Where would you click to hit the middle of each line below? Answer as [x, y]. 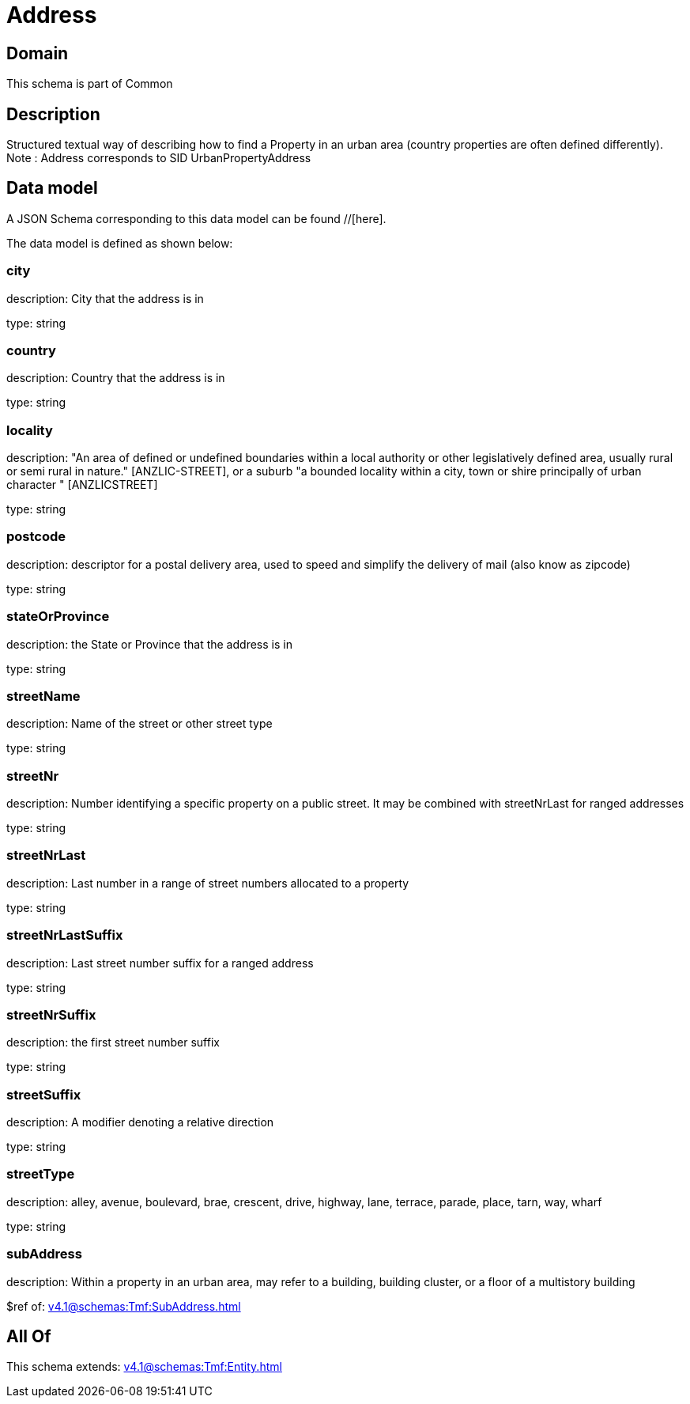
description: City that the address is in [105, 298]
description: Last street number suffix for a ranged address [160, 963]
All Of [29, 1337]
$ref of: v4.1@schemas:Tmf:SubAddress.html [124, 1306]
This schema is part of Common [90, 84]
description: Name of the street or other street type [140, 724]
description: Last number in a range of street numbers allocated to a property [208, 883]
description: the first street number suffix [113, 1043]
